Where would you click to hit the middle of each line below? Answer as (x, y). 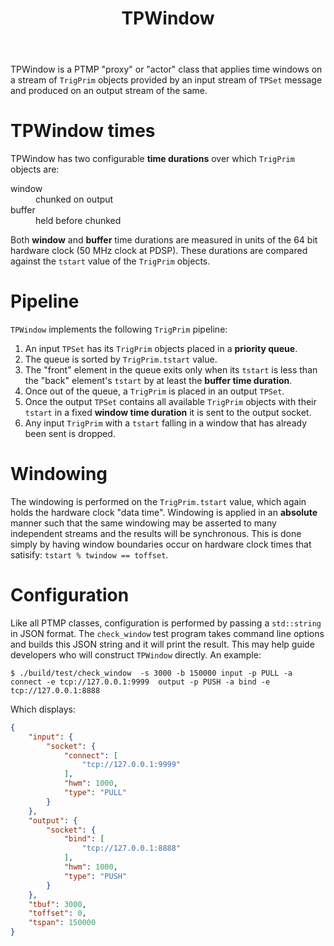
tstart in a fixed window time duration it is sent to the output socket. (168, 413)
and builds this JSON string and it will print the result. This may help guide (162, 644)
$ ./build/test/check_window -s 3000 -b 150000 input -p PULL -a (151, 673)
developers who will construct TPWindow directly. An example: (136, 654)
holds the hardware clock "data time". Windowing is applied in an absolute (164, 512)
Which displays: (43, 709)
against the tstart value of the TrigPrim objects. (110, 261)
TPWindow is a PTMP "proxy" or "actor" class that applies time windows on (166, 69)
